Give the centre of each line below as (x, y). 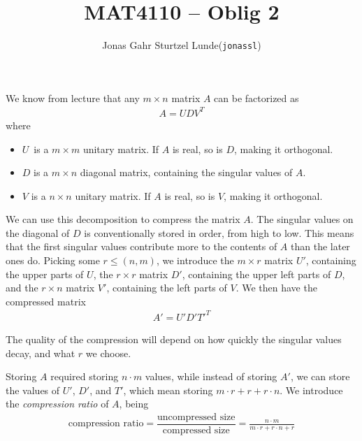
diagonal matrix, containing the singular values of (186, 172)
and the (22, 288)
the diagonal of (38, 232)
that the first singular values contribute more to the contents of (142, 246)
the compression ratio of (57, 404)
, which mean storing (168, 390)
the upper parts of (45, 274)
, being (134, 404)
